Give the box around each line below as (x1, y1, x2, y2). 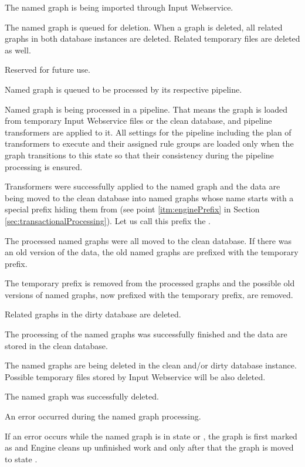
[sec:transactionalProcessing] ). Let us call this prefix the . (5, 214, 211, 226)
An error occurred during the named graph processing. (5, 410, 201, 422)
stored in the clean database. (5, 339, 108, 351)
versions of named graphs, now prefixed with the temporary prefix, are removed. (5, 288, 293, 300)
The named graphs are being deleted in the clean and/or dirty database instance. (5, 359, 297, 371)
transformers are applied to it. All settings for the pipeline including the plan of (5, 126, 292, 138)
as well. (5, 43, 31, 56)
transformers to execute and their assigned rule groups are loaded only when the (5, 137, 294, 150)
